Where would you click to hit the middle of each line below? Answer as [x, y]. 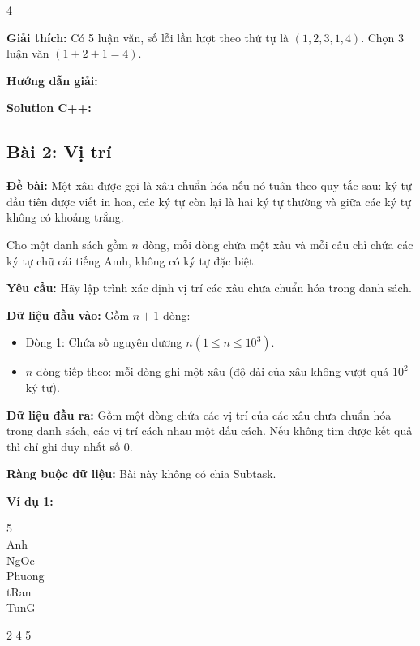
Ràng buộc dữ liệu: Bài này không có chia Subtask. [141, 474]
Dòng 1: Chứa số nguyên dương [104, 342]
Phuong [26, 576]
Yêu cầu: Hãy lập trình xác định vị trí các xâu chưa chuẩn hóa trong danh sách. [209, 288]
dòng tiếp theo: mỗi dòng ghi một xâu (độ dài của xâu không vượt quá [212, 371]
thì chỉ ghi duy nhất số [64, 446]
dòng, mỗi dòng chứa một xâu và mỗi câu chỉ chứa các [278, 244]
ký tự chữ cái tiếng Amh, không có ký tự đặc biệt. [132, 260]
